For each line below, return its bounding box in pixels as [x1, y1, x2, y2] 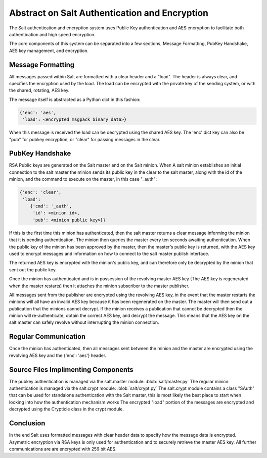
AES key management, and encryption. [9, 48, 89, 53]
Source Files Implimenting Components [9, 365, 133, 374]
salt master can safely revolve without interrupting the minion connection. [9, 319, 159, 325]
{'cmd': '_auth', [30, 204, 72, 209]
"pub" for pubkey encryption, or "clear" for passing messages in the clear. [9, 136, 161, 142]
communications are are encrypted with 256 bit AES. [9, 446, 117, 452]
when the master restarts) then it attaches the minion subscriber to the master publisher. [9, 283, 190, 289]
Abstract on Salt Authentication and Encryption [9, 7, 209, 18]
